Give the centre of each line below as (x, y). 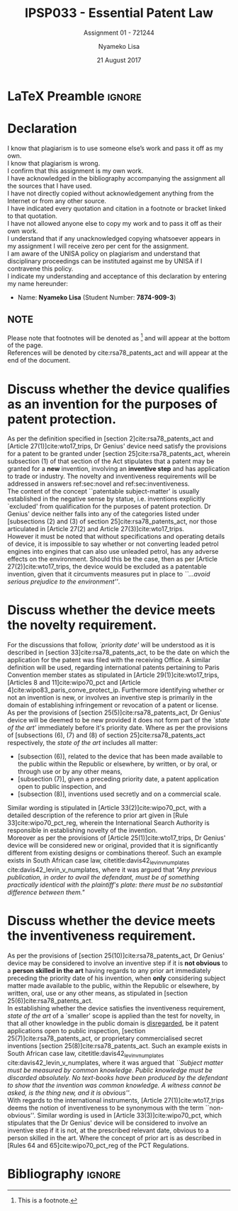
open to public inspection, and (62, 787)
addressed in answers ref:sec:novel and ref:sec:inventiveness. (98, 484)
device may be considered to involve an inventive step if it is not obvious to (118, 963)
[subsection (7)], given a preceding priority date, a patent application (118, 779)
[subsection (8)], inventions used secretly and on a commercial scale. (119, 794)
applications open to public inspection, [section (76, 1030)
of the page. (25, 346)
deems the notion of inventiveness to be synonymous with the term (106, 1108)
